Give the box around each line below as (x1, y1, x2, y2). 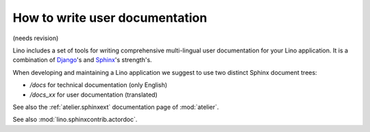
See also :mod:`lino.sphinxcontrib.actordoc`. (12, 116, 138, 124)
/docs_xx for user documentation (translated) (29, 90, 158, 99)
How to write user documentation (12, 10, 208, 25)
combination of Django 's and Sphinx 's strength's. (12, 56, 152, 64)
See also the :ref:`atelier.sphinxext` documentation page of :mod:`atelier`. (12, 103, 219, 111)
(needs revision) (12, 34, 59, 42)
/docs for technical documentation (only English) (29, 81, 168, 89)
